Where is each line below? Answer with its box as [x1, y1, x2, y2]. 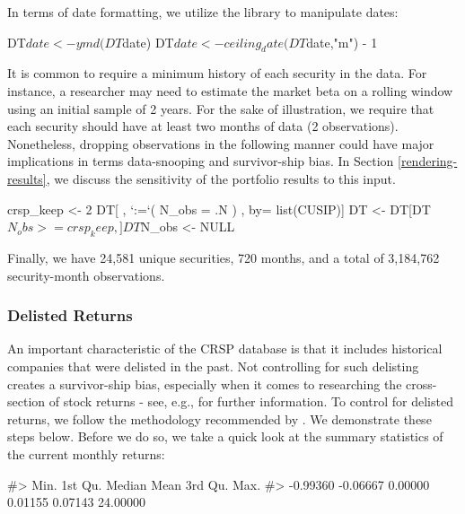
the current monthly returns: [7, 444, 165, 463]
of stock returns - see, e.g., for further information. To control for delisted [48, 392, 453, 411]
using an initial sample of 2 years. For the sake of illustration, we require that [7, 99, 434, 118]
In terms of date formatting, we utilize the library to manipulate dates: [7, 3, 399, 21]
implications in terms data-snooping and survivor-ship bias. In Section [7, 152, 394, 170]
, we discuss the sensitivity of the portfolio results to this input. [46, 169, 396, 187]
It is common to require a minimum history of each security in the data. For [7, 64, 427, 83]
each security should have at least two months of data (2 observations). [7, 117, 399, 135]
